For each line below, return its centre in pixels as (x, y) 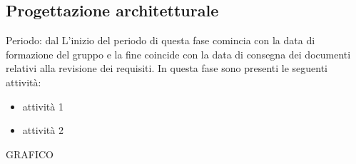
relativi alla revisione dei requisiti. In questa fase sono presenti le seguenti (167, 68)
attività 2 (43, 130)
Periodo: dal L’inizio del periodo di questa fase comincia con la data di (161, 40)
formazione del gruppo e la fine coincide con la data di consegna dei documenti (178, 54)
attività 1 (43, 106)
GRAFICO (30, 154)
